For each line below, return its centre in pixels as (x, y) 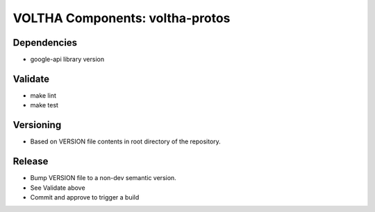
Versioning (37, 125)
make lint (43, 95)
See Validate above (58, 188)
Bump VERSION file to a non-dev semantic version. (103, 178)
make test (44, 105)
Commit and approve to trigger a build (85, 197)
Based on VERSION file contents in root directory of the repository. (126, 141)
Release (31, 162)
